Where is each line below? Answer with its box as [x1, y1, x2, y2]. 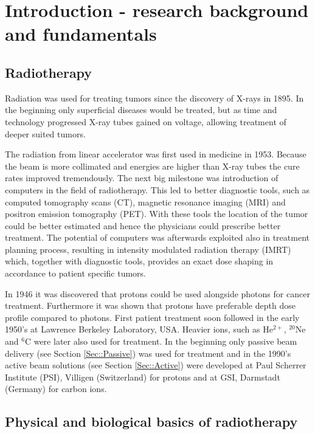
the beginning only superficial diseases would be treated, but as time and [5, 103, 277, 116]
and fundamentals [5, 21, 157, 46]
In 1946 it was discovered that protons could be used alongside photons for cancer [5, 287, 310, 300]
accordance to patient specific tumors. [5, 267, 146, 280]
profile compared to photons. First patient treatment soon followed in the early [5, 311, 300, 323]
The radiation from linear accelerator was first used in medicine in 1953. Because [5, 148, 306, 160]
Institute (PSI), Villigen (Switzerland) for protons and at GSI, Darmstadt [5, 370, 280, 383]
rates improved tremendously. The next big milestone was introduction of [5, 171, 279, 184]
